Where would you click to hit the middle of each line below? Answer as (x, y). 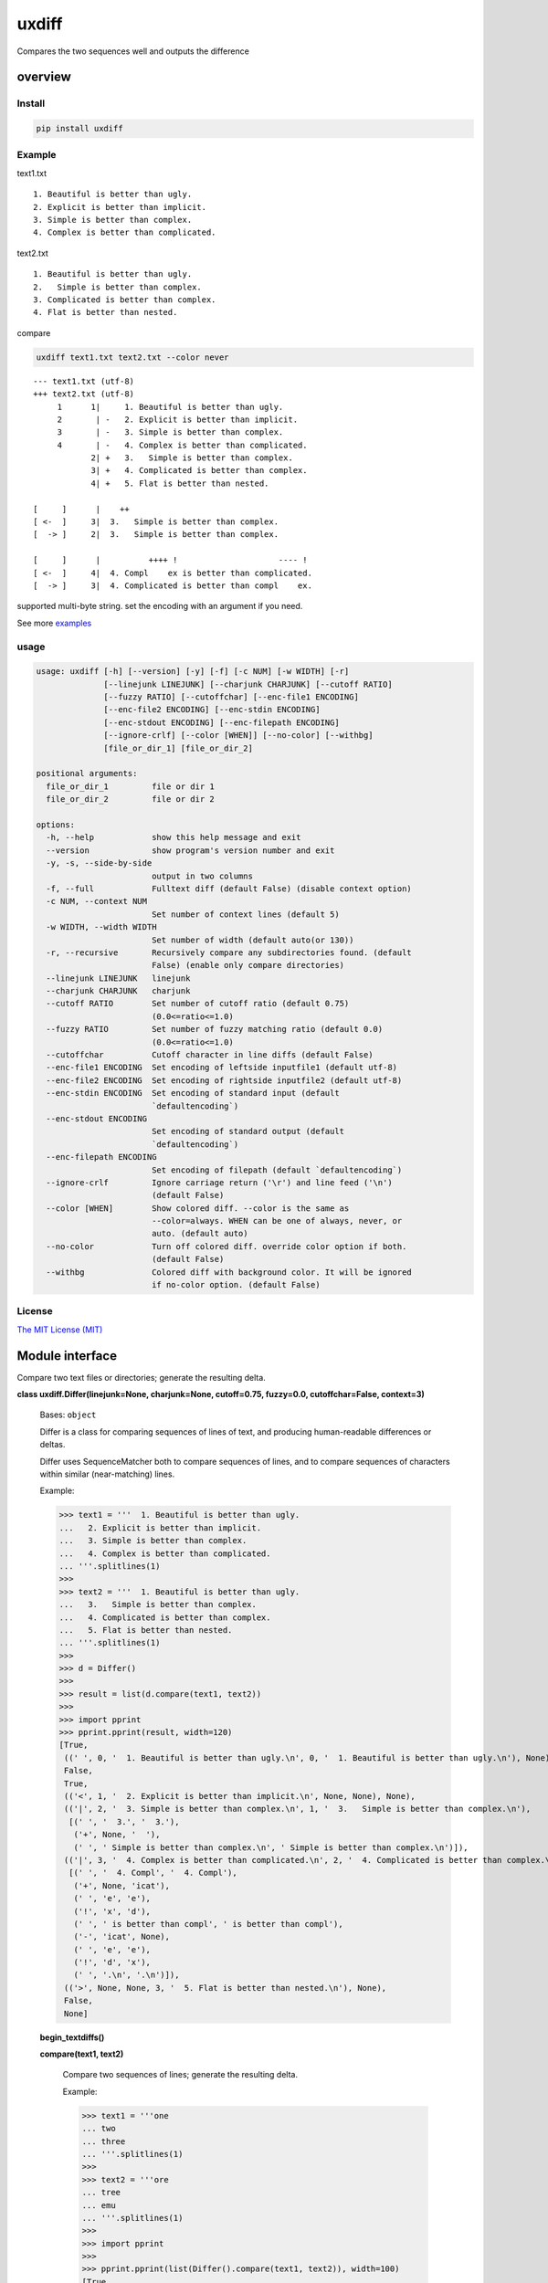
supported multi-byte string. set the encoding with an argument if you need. (160, 606)
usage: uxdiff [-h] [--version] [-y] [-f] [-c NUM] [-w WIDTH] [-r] (193, 672)
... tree (101, 2193)
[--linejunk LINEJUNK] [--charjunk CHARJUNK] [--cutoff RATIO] (248, 684)
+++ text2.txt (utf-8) (84, 394)
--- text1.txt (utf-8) (84, 381)
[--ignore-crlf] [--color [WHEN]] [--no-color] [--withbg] (238, 736)
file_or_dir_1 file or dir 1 (130, 786)
